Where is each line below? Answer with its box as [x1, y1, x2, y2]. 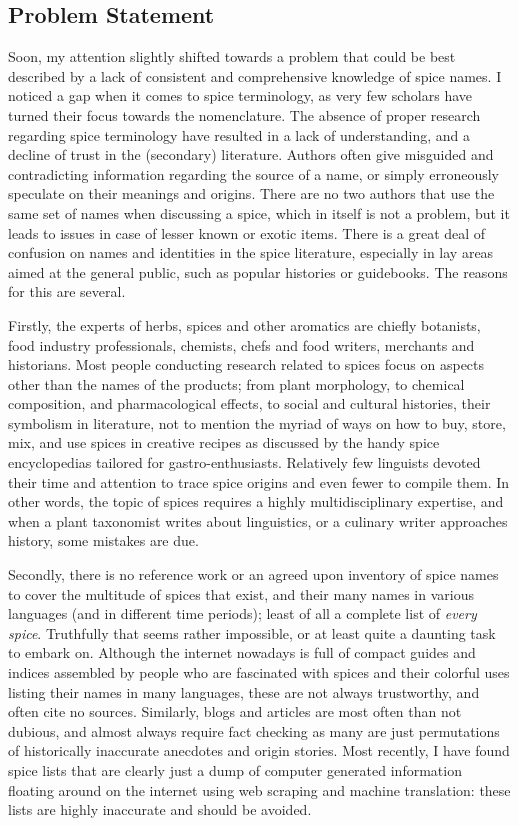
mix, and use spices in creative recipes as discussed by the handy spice [8, 432, 440, 453]
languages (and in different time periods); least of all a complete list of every [8, 603, 477, 624]
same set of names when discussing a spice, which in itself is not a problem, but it [8, 202, 510, 223]
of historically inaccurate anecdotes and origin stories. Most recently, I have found [8, 740, 510, 761]
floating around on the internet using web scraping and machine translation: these [8, 779, 511, 800]
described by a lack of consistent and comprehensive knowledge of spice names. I [8, 65, 502, 86]
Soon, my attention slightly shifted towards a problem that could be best [8, 46, 456, 67]
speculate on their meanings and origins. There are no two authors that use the [8, 183, 495, 204]
